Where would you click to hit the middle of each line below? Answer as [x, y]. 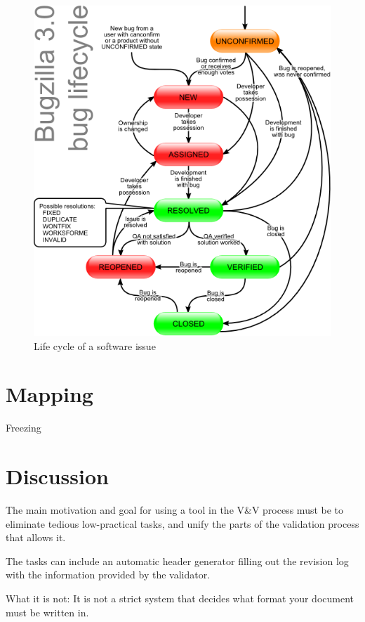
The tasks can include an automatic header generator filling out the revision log [177, 561]
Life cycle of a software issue [95, 345]
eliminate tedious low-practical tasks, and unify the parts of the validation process [182, 523]
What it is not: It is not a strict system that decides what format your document [180, 598]
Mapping [49, 394]
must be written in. [47, 612]
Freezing [24, 428]
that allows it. [36, 537]
